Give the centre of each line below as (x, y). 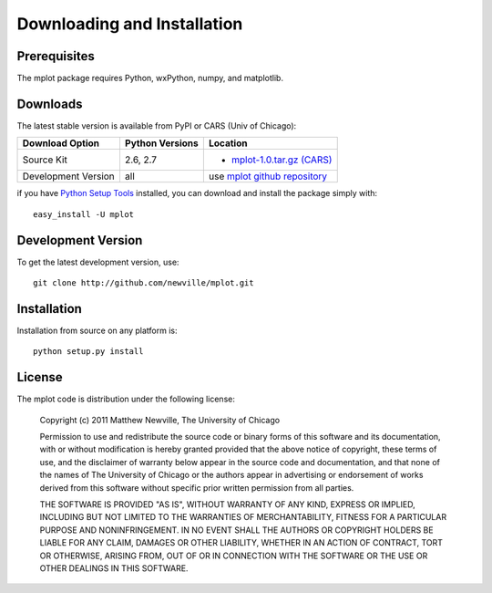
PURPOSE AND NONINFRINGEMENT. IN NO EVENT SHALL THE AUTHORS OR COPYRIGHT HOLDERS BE (236, 530)
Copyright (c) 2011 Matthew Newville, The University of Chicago (160, 420)
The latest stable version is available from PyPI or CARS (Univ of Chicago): (157, 125)
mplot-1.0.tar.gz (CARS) (282, 160)
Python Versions (162, 143)
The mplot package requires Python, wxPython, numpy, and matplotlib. (150, 78)
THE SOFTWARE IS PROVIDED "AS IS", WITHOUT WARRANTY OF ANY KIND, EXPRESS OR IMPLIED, (228, 504)
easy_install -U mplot (84, 214)
